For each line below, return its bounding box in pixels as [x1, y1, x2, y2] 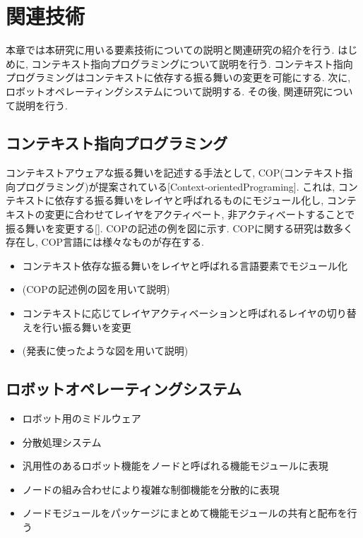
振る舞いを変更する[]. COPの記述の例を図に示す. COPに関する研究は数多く [6, 220, 353, 235]
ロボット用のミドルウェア [22, 411, 141, 426]
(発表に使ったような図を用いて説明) [22, 343, 189, 358]
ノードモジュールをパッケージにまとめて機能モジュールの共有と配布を [22, 506, 347, 520]
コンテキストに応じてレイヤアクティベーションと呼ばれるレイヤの [22, 306, 327, 321]
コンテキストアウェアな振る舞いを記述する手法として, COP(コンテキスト [6, 165, 343, 180]
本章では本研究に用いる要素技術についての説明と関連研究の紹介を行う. [6, 42, 335, 57]
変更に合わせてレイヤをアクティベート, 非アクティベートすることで [44, 207, 355, 222]
